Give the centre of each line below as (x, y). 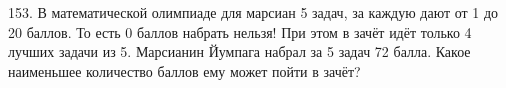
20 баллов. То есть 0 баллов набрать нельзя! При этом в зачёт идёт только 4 (240, 31)
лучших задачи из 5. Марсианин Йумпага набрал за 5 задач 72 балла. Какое (239, 51)
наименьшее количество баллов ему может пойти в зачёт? (184, 70)
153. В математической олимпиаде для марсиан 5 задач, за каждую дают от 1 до (253, 12)
